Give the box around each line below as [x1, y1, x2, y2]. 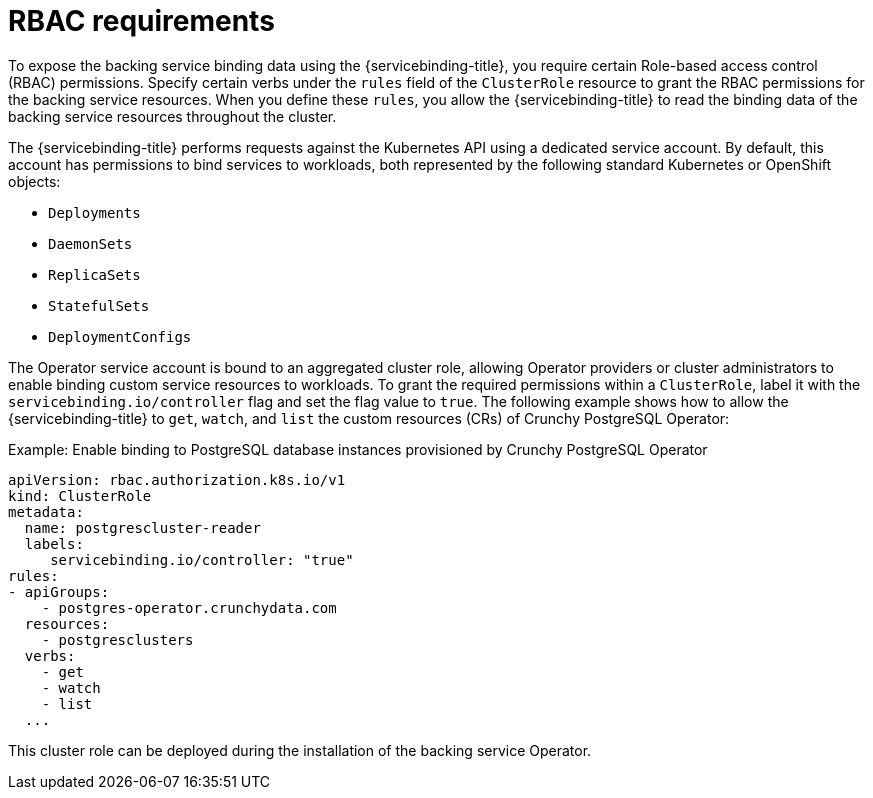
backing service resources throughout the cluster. [8, 107, 337, 125]
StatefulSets [48, 297, 150, 314]
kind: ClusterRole [8, 487, 152, 504]
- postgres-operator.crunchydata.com [41, 599, 337, 616]
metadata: [8, 503, 84, 520]
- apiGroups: [8, 583, 110, 600]
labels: [24, 535, 84, 552]
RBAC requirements [8, 4, 275, 38]
